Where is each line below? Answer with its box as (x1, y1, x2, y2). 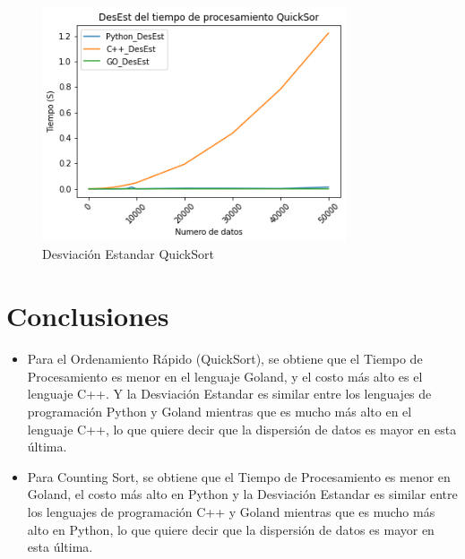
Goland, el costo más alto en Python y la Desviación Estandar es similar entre (27, 485, 458, 503)
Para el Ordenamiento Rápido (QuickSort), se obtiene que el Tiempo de (27, 349, 423, 368)
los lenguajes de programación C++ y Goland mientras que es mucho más (27, 502, 435, 520)
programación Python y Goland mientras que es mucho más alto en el (27, 401, 412, 420)
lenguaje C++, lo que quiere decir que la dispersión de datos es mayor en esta (27, 419, 457, 438)
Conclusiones (6, 297, 169, 334)
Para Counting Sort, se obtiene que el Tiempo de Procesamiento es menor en (27, 467, 451, 486)
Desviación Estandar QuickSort (42, 245, 214, 263)
